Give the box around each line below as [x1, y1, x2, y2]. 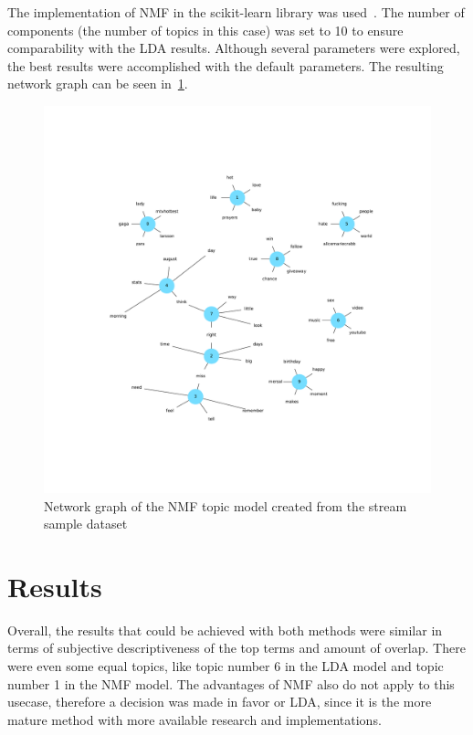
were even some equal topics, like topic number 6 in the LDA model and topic [7, 656, 444, 676]
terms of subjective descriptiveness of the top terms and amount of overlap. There [7, 638, 466, 657]
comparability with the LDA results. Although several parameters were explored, [7, 38, 460, 58]
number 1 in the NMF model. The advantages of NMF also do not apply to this [7, 674, 455, 693]
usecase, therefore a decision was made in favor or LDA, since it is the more [7, 692, 432, 711]
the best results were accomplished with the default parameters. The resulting [7, 56, 444, 75]
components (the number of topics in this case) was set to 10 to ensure [7, 20, 404, 39]
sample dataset [44, 514, 128, 533]
